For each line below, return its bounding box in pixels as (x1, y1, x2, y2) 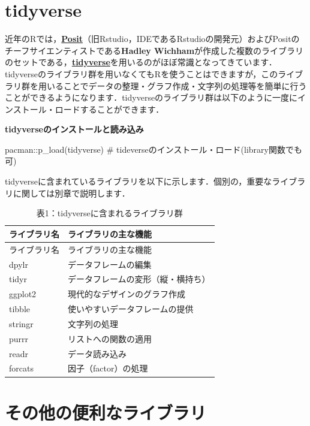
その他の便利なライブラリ (5, 400, 207, 424)
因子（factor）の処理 (68, 362, 148, 374)
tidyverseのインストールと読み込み (5, 123, 144, 135)
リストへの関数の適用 (68, 332, 152, 345)
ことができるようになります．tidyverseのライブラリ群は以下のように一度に (5, 91, 298, 104)
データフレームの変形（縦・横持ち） (68, 273, 210, 285)
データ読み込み (68, 347, 127, 359)
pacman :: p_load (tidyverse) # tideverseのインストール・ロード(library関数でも (5, 143, 302, 155)
